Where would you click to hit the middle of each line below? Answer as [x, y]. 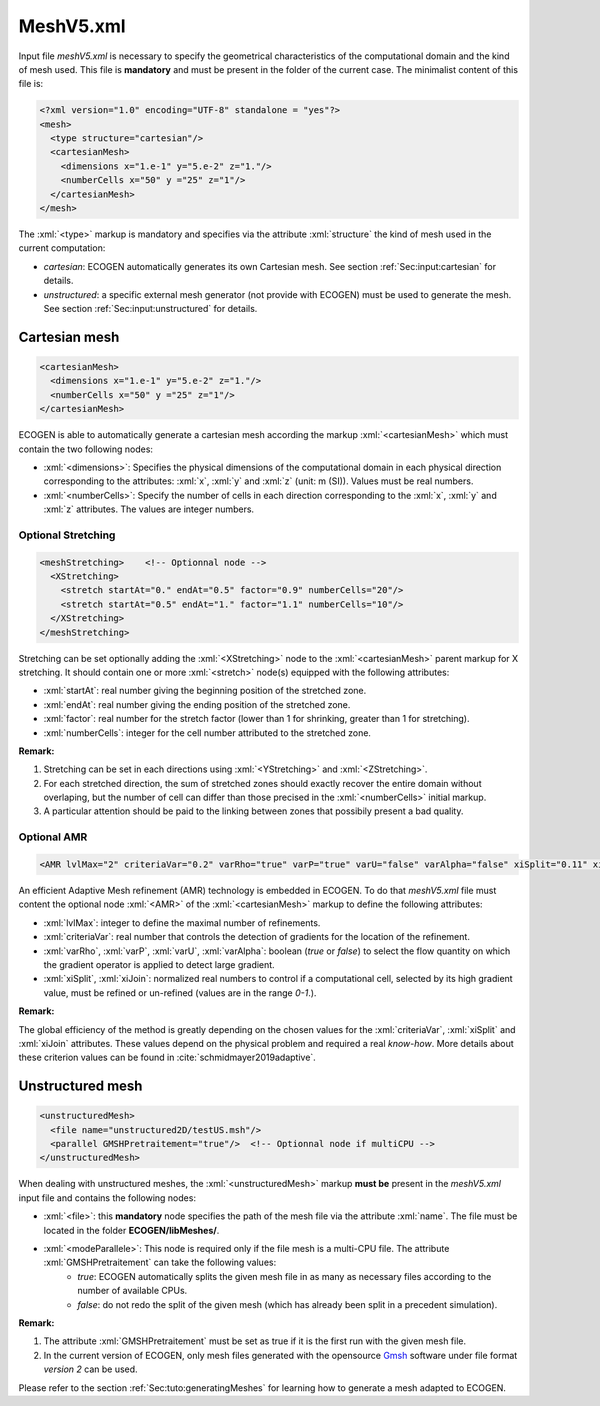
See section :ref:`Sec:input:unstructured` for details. [150, 308]
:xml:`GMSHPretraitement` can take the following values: [160, 1262]
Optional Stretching [67, 535]
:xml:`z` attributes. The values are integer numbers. [149, 509]
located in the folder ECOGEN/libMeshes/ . [131, 1230]
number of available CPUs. [132, 1291]
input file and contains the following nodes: [107, 1197]
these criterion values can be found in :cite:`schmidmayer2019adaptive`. [167, 1057]
